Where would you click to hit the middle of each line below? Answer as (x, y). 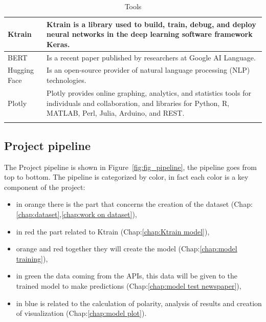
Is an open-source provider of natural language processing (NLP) (148, 70)
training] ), (32, 258)
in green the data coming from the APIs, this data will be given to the (127, 276)
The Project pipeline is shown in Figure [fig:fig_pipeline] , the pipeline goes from (130, 167)
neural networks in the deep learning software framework (150, 34)
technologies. (66, 80)
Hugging (21, 70)
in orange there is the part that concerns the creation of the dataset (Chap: (134, 204)
